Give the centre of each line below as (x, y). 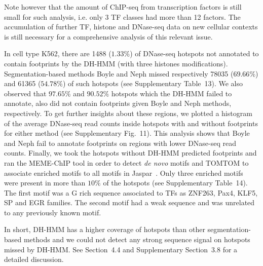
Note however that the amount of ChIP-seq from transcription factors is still (123, 7)
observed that (25, 93)
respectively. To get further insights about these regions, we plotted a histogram (128, 113)
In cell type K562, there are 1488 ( (58, 53)
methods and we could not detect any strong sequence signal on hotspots (137, 239)
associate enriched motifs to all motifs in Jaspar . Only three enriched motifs (124, 173)
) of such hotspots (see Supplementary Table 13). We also (153, 83)
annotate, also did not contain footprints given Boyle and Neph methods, (118, 103)
